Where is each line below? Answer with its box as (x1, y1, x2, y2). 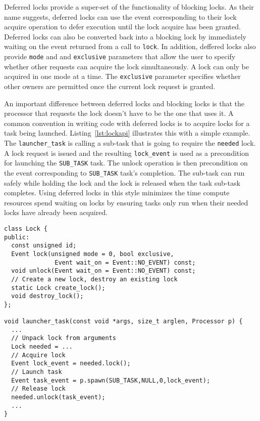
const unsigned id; (11, 242, 77, 249)
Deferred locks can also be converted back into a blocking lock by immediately (4, 31, 246, 41)
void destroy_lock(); (11, 292, 84, 300)
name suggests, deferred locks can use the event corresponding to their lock (4, 11, 237, 22)
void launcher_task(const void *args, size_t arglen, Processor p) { (4, 318, 243, 325)
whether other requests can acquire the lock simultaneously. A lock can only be (4, 61, 249, 71)
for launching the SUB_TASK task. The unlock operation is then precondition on (4, 157, 248, 168)
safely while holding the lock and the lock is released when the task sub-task (4, 177, 240, 188)
